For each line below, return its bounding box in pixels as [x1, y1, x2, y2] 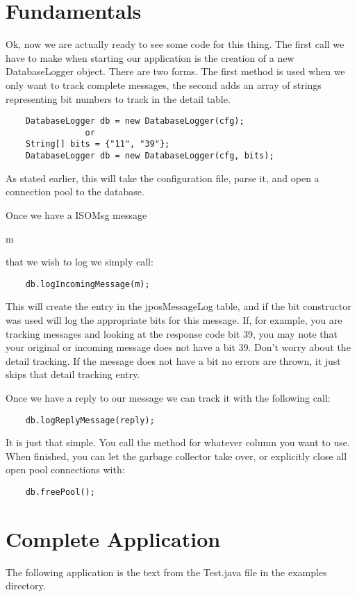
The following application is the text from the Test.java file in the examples [6, 564, 327, 579]
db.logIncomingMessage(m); [25, 279, 150, 289]
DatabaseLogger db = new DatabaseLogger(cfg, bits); [25, 151, 274, 161]
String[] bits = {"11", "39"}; [25, 139, 170, 149]
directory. [6, 578, 46, 593]
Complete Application [6, 524, 221, 553]
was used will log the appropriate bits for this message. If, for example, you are [6, 312, 342, 327]
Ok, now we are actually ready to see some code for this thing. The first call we [6, 37, 344, 51]
